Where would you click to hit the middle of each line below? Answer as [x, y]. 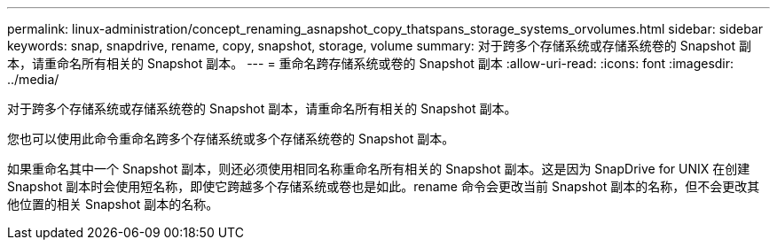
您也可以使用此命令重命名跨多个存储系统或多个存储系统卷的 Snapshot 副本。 [231, 139]
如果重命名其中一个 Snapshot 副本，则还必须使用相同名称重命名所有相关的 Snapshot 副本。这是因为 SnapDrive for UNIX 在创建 [379, 169]
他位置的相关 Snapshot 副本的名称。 [113, 204]
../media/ [33, 79]
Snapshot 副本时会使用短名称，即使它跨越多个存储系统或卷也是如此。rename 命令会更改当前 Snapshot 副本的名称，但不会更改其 [384, 186]
